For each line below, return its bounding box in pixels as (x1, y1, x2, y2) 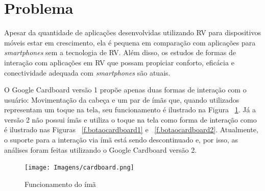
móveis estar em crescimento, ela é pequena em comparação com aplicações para (4, 37, 256, 47)
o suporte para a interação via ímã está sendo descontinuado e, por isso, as (4, 134, 238, 145)
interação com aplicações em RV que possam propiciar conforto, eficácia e (4, 57, 234, 67)
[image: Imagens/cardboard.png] (25, 164, 134, 172)
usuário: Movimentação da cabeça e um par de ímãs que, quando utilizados (4, 94, 239, 105)
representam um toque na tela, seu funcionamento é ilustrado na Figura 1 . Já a (4, 104, 256, 115)
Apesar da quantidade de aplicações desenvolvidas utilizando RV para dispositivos (4, 27, 261, 38)
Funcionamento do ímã (25, 178, 96, 189)
